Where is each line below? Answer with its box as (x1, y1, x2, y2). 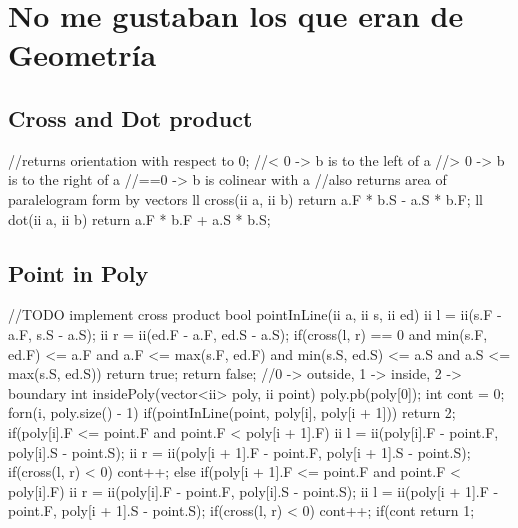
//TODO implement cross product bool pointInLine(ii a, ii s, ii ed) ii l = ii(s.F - (8, 304, 502, 325)
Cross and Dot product (8, 102, 253, 133)
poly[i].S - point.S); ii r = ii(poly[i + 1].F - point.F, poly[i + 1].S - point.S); (8, 441, 471, 462)
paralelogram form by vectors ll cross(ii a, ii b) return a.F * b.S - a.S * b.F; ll (8, 188, 483, 209)
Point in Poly (8, 257, 149, 288)
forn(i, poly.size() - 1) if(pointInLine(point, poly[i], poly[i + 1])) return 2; (8, 402, 456, 423)
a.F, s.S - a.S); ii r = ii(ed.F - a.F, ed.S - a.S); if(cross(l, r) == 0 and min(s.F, (8, 323, 488, 344)
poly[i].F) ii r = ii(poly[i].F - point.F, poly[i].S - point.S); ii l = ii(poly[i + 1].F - (8, 480, 499, 501)
